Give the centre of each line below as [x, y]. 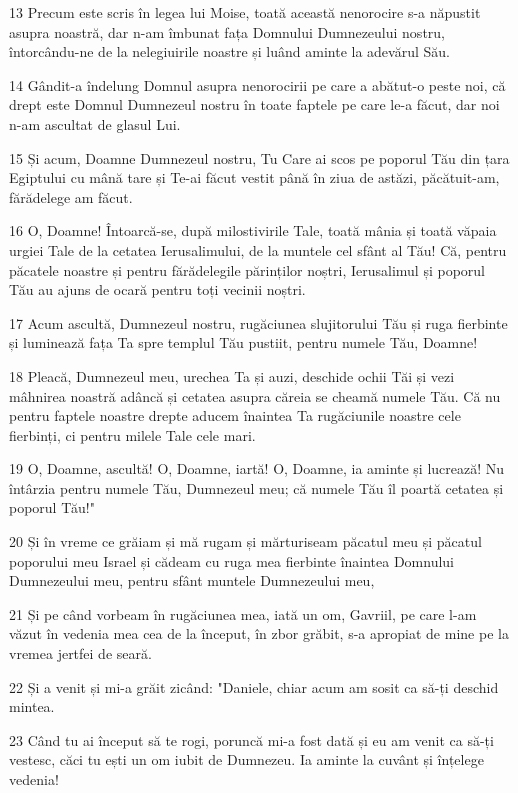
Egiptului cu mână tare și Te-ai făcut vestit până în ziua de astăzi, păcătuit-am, [254, 177]
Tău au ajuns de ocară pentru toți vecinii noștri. [157, 289]
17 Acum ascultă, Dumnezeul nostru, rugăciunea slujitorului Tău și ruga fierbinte [258, 322]
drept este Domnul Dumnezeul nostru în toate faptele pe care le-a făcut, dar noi [254, 104]
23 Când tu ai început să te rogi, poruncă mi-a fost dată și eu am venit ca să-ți [251, 739]
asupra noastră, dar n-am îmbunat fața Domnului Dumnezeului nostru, [227, 31]
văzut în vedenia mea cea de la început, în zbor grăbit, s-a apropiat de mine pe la [259, 633]
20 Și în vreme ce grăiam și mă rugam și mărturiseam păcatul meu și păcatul [245, 541]
